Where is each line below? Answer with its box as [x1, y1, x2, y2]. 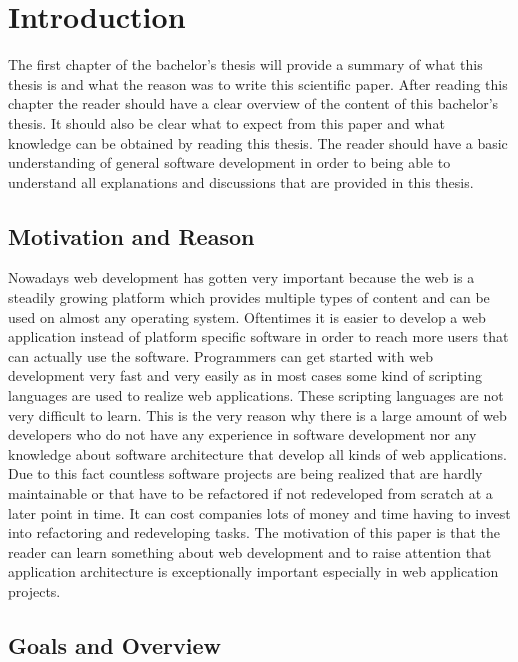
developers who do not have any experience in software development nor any [8, 424, 477, 445]
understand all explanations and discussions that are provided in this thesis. [8, 171, 474, 192]
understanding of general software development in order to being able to [8, 152, 451, 173]
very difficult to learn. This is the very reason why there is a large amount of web [8, 404, 507, 425]
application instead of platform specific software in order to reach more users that [8, 326, 509, 347]
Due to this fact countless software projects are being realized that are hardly [8, 463, 483, 484]
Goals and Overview [8, 629, 221, 660]
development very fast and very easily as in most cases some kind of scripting [8, 365, 482, 386]
